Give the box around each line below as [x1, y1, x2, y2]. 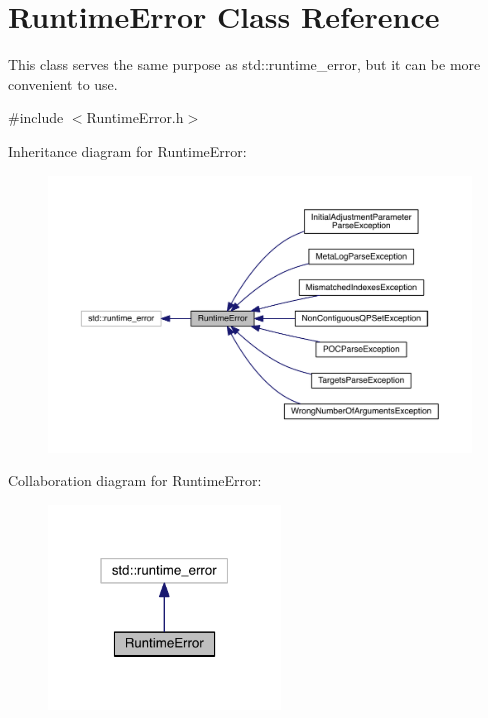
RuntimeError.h [86, 107, 184, 128]
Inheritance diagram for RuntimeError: [8, 140, 247, 161]
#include [8, 107, 64, 128]
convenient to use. [8, 73, 118, 94]
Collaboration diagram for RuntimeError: [8, 470, 262, 491]
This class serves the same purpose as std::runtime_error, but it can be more [8, 54, 481, 75]
